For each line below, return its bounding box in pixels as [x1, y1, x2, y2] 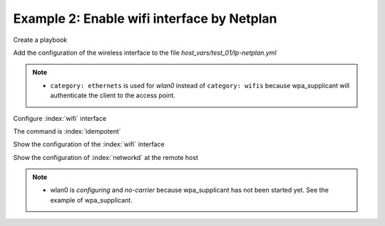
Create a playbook [13, 36, 68, 44]
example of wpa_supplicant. [50, 195, 133, 204]
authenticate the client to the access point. [50, 91, 176, 99]
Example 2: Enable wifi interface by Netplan [13, 11, 277, 26]
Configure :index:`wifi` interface [13, 114, 107, 122]
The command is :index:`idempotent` [13, 127, 121, 135]
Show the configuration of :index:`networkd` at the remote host [13, 153, 199, 161]
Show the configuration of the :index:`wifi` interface [13, 140, 165, 149]
